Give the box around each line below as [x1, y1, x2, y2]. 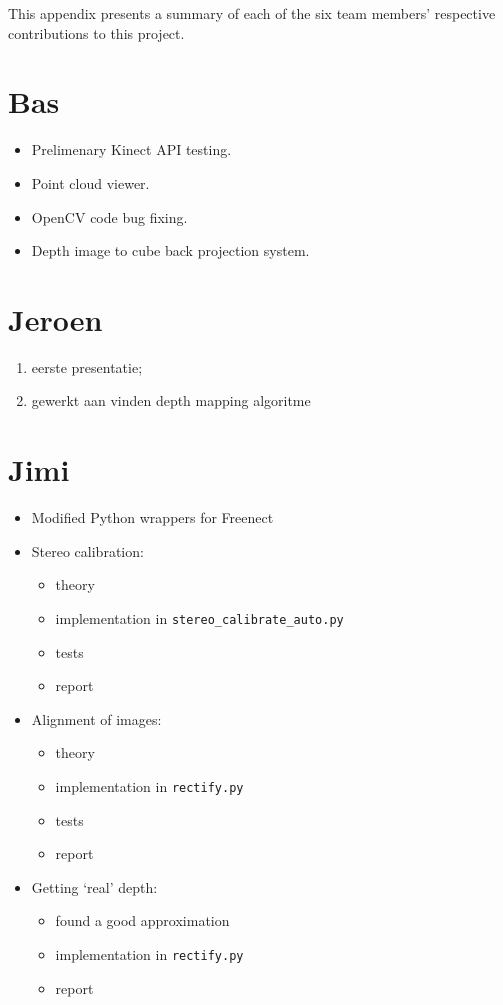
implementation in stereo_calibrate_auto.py [55, 607, 344, 628]
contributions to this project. [8, 22, 185, 43]
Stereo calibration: [31, 540, 144, 561]
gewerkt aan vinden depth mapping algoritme [31, 390, 311, 411]
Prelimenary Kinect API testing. [31, 139, 232, 160]
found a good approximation [55, 910, 230, 931]
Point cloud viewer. [31, 172, 150, 193]
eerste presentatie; [31, 356, 143, 377]
